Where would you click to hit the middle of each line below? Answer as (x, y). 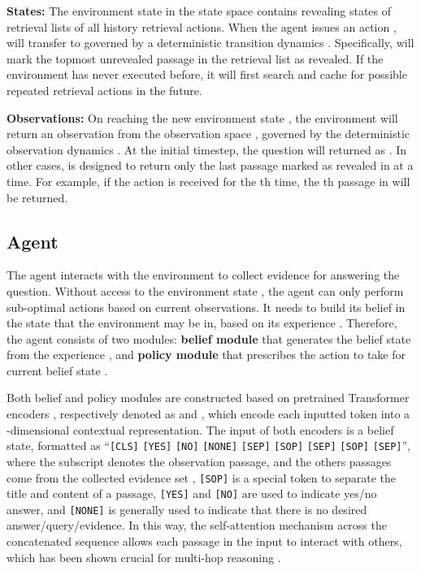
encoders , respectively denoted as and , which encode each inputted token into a (208, 414)
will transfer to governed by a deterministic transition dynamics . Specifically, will (210, 43)
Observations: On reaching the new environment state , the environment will (202, 117)
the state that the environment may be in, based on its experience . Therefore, (202, 323)
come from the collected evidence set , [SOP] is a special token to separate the (202, 477)
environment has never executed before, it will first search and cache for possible (207, 74)
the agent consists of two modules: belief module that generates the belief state (209, 338)
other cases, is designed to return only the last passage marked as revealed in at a (210, 165)
